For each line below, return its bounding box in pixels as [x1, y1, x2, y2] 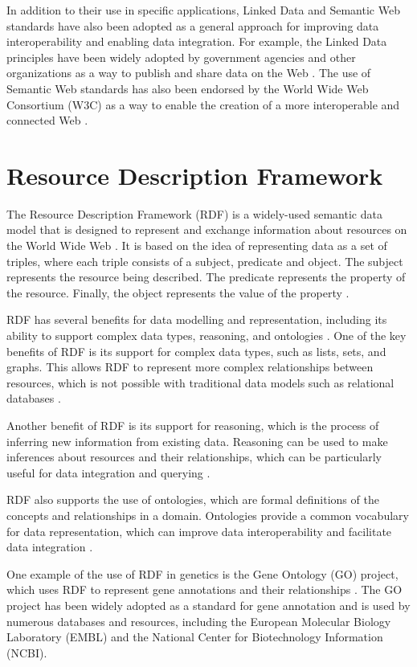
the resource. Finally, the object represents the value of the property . [6, 284, 350, 301]
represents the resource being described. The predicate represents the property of [6, 268, 406, 285]
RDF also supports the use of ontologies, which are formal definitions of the [6, 491, 379, 508]
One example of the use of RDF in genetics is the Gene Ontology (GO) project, [6, 565, 399, 582]
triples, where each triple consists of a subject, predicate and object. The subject [6, 252, 403, 269]
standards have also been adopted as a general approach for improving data [6, 17, 379, 34]
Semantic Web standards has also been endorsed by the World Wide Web [6, 80, 369, 96]
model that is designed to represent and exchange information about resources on [6, 221, 407, 238]
